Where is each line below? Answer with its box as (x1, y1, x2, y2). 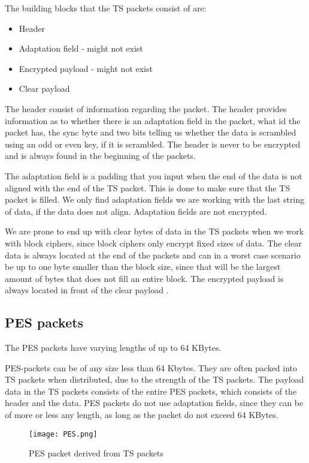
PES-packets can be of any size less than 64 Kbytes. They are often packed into (5, 361, 298, 374)
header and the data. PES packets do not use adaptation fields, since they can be (5, 396, 304, 409)
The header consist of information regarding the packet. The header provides (5, 102, 287, 115)
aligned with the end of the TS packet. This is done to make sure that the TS (5, 181, 290, 194)
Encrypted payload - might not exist (19, 62, 153, 74)
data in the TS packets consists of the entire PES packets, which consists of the (5, 384, 297, 397)
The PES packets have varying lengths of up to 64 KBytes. (5, 341, 222, 354)
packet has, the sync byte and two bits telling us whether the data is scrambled (5, 126, 296, 139)
